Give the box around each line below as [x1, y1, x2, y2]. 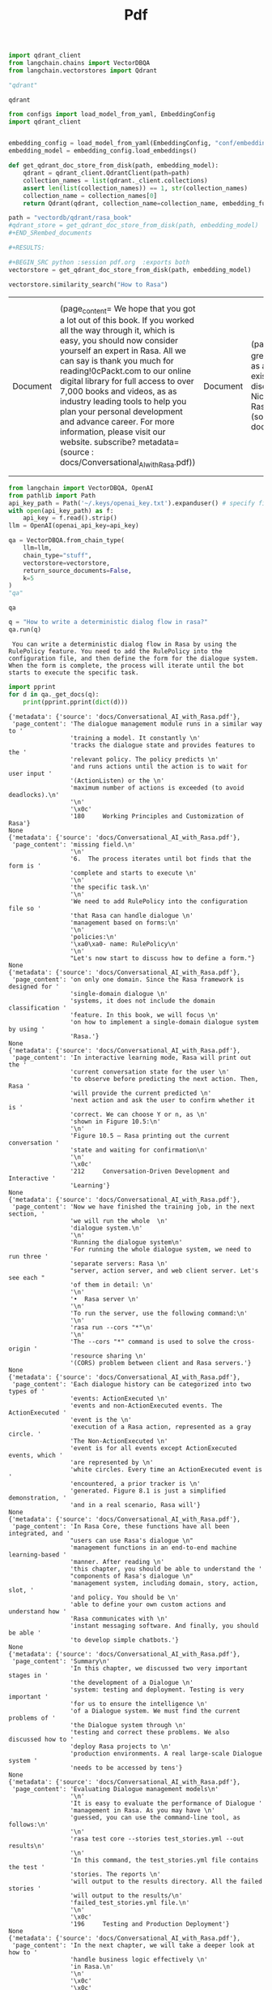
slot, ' [8, 1586, 35, 1594]
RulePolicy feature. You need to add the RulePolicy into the [8, 647, 223, 655]
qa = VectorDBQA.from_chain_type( [8, 536, 125, 545]
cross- [232, 1337, 255, 1346]
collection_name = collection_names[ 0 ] [23, 192, 158, 200]
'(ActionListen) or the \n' [70, 777, 164, 785]
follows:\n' [8, 1820, 49, 1828]
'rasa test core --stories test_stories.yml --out [70, 1834, 244, 1843]
